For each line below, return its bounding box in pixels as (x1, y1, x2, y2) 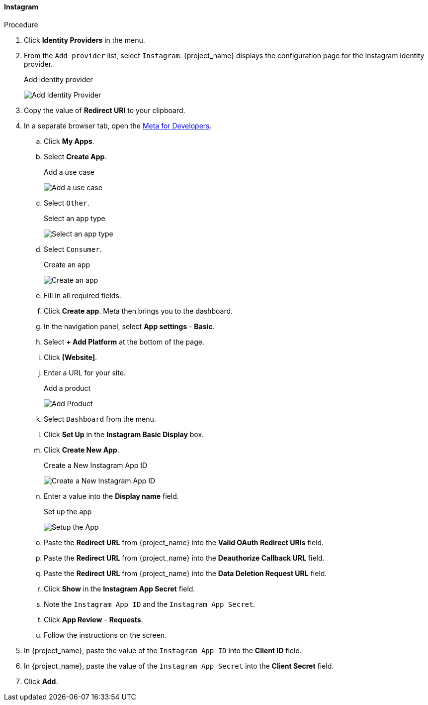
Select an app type (44, 214, 105, 223)
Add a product (44, 383, 90, 392)
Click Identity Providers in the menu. (24, 35, 145, 44)
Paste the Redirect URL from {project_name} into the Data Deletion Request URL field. (44, 569, 327, 578)
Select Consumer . (44, 244, 102, 253)
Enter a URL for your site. (44, 368, 126, 377)
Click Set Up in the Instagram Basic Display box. (44, 430, 204, 439)
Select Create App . (44, 152, 107, 161)
